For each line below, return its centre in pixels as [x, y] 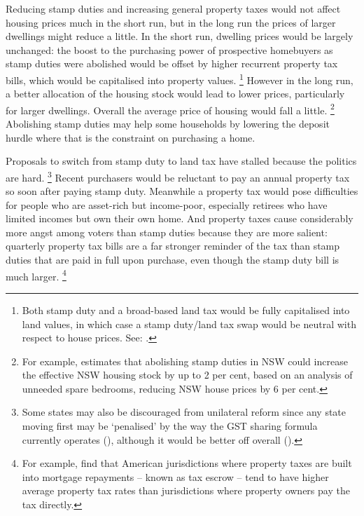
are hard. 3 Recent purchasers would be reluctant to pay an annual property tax [178, 176]
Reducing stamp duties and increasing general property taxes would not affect [173, 8]
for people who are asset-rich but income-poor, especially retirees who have [167, 204]
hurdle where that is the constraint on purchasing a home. [131, 137]
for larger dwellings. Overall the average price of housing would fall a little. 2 [170, 109]
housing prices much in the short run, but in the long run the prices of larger [171, 22]
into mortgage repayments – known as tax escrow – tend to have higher [175, 476]
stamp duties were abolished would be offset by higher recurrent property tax [172, 63]
